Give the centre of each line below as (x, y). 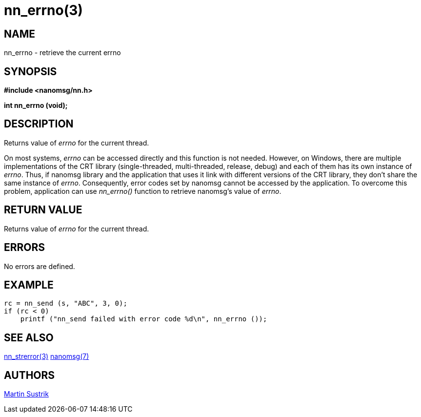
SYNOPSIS (30, 71)
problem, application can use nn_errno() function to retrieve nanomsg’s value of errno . (143, 191)
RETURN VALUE (43, 210)
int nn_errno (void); (36, 105)
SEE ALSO (29, 337)
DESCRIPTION (39, 124)
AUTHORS (30, 375)
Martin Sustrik (26, 394)
